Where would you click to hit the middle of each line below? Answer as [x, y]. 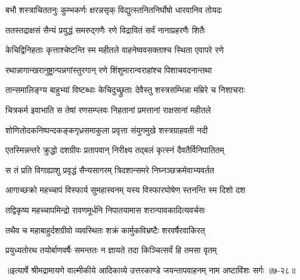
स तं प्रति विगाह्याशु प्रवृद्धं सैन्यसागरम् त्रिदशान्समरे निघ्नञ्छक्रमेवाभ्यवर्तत [110, 169]
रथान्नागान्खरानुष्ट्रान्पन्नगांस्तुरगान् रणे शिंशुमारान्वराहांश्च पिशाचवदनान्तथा [109, 69]
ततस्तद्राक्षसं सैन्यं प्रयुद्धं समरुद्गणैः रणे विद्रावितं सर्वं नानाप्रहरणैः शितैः [106, 29]
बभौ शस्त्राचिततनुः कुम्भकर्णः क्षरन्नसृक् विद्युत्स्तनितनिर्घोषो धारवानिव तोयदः [114, 10]
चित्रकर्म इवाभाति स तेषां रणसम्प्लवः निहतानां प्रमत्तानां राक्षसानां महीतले [108, 109]
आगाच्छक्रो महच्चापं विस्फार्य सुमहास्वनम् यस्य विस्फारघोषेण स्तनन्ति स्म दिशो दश [126, 190]
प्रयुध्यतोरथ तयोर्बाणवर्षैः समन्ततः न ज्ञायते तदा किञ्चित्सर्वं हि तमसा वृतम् [111, 250]
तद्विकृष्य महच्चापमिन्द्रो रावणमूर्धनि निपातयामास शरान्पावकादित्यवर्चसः [106, 209]
